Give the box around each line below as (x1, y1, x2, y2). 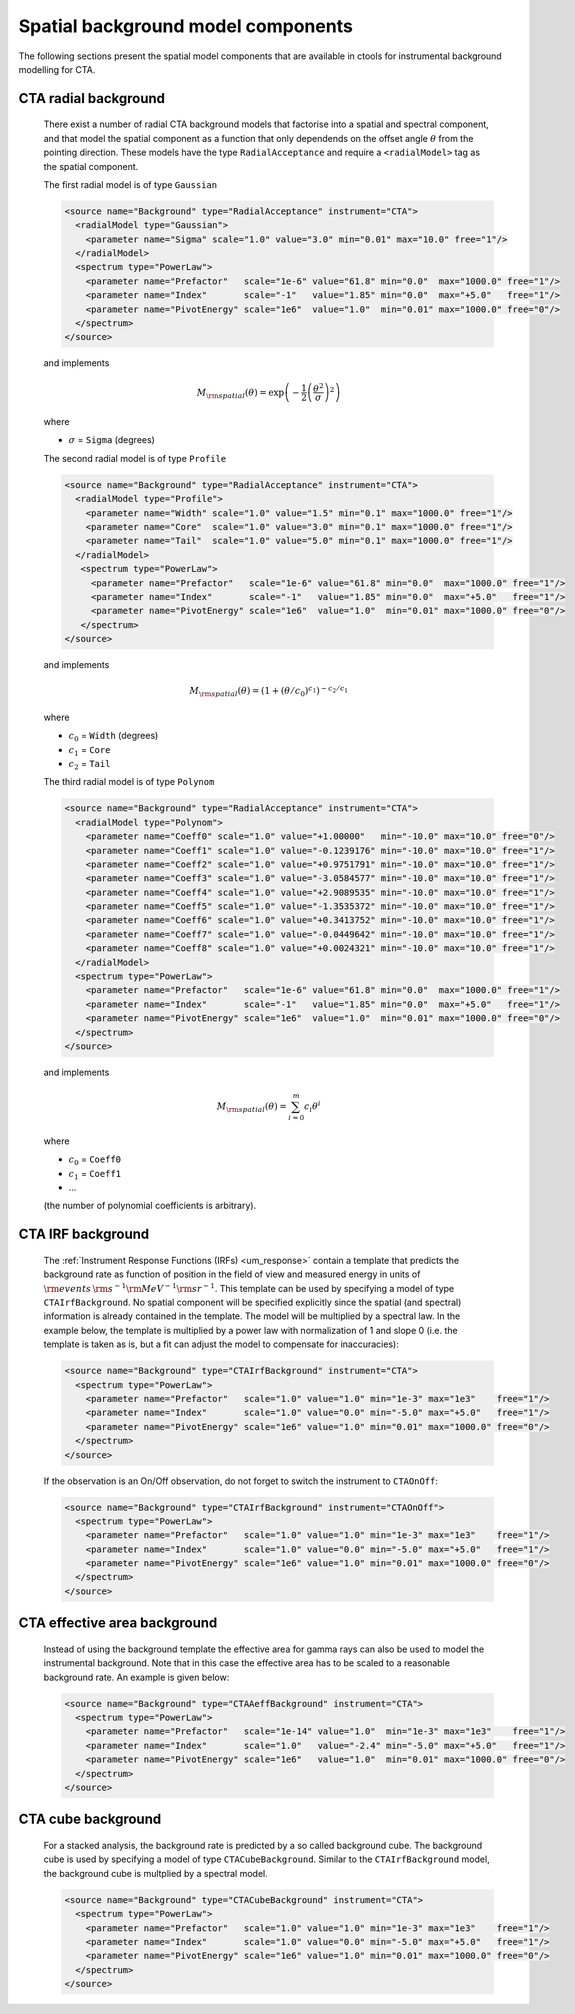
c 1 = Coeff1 (68, 1167, 122, 1182)
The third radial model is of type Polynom (43, 776, 215, 788)
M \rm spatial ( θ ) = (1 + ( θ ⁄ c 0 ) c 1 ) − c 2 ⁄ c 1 (189, 683, 349, 699)
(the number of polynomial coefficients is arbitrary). (43, 1200, 257, 1212)
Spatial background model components (18, 15, 354, 37)
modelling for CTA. (18, 63, 96, 75)
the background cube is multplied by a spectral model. (43, 1867, 269, 1879)
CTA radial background (18, 90, 165, 107)
